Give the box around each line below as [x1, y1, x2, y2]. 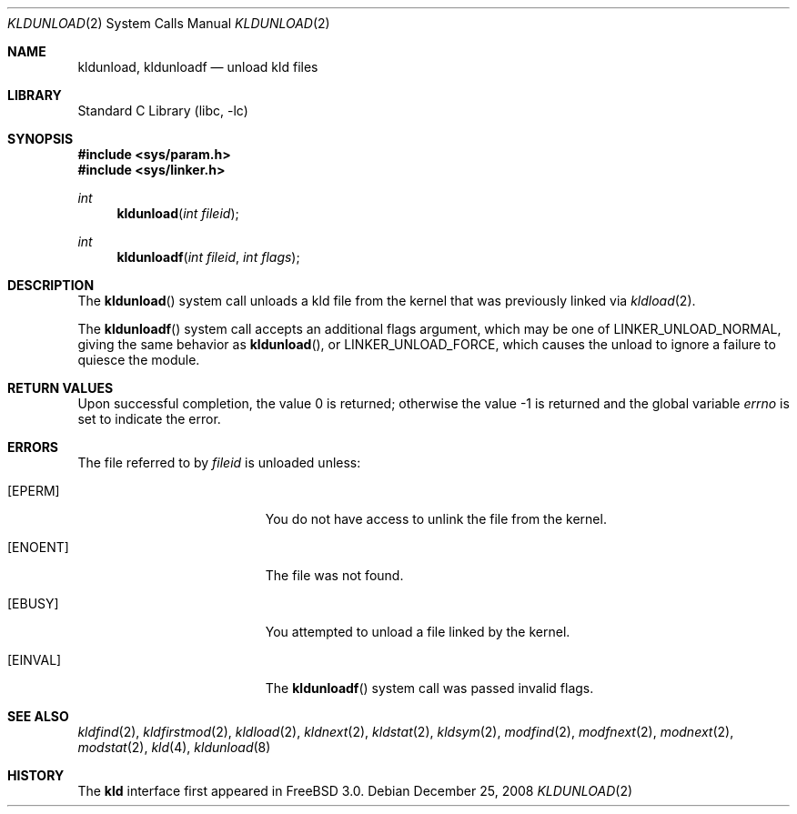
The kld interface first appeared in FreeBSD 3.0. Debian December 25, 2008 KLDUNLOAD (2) [77, 783, 633, 799]
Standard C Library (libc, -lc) [77, 103, 248, 118]
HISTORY [7, 768, 65, 783]
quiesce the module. [77, 352, 200, 367]
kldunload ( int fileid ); [116, 206, 239, 221]
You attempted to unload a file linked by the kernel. [265, 624, 570, 639]
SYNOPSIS [7, 131, 74, 146]
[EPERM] [7, 483, 60, 498]
